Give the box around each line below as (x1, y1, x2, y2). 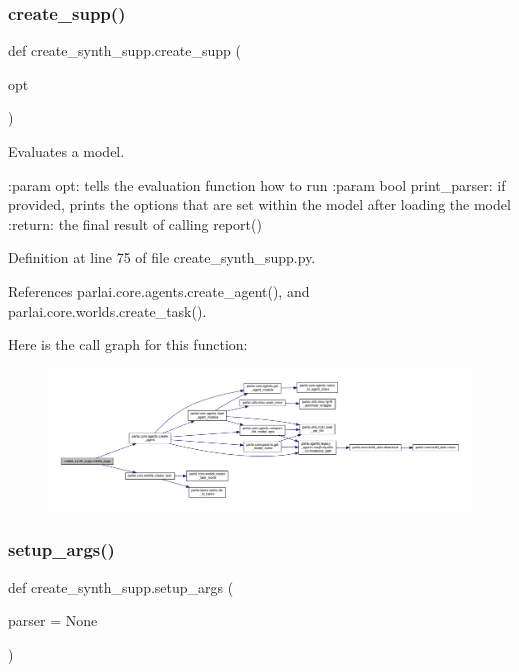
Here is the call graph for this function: (8, 334, 248, 355)
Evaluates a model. (8, 141, 125, 161)
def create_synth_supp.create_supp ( (8, 40, 241, 61)
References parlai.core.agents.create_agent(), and (8, 280, 310, 301)
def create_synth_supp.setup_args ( (8, 576, 234, 597)
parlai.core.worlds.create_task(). (8, 300, 207, 321)
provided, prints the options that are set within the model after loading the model (8, 194, 511, 215)
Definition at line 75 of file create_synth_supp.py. (8, 247, 316, 268)
